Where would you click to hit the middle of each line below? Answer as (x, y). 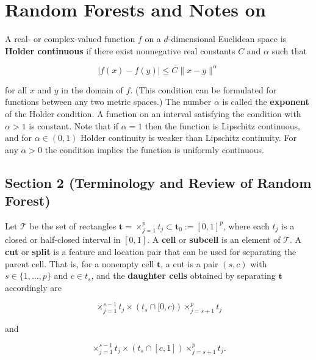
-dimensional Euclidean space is (227, 39)
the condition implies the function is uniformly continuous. (155, 149)
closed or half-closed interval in (63, 239)
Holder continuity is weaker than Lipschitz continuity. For (189, 138)
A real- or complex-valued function (70, 39)
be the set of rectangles (73, 225)
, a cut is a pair (189, 263)
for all (16, 89)
